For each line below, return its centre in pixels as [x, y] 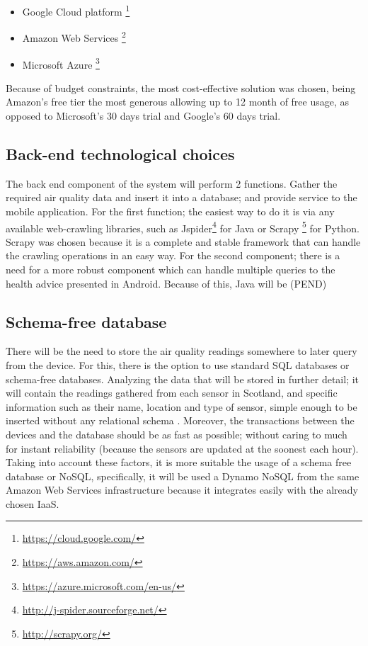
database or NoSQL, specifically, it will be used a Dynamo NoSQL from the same [183, 476]
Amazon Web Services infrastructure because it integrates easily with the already [182, 490]
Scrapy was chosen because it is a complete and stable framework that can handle [183, 241]
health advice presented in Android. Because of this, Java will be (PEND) [166, 283]
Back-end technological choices [120, 153]
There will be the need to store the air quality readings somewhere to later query [182, 351]
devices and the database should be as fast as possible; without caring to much [177, 434]
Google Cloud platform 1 [76, 10]
